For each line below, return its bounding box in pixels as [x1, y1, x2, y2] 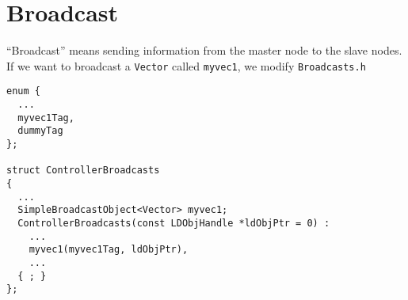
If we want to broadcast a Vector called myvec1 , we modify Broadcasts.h [6, 57, 366, 74]
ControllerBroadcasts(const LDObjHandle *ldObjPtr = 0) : [17, 217, 330, 229]
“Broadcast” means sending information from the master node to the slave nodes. [6, 42, 402, 59]
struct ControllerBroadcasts [6, 165, 160, 177]
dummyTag [17, 125, 63, 137]
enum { [6, 85, 40, 97]
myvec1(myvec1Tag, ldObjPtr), [29, 244, 189, 256]
